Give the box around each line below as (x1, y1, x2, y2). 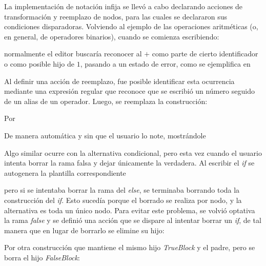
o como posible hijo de (4, 58, 74, 69)
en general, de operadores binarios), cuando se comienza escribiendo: (4, 31, 219, 42)
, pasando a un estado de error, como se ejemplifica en (80, 58, 251, 69)
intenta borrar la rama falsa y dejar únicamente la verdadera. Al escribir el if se (4, 157, 255, 168)
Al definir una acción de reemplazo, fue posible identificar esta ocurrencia (4, 75, 235, 86)
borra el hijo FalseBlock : (4, 252, 80, 262)
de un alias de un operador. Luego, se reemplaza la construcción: (4, 95, 208, 106)
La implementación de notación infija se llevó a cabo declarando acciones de (4, 1, 243, 11)
